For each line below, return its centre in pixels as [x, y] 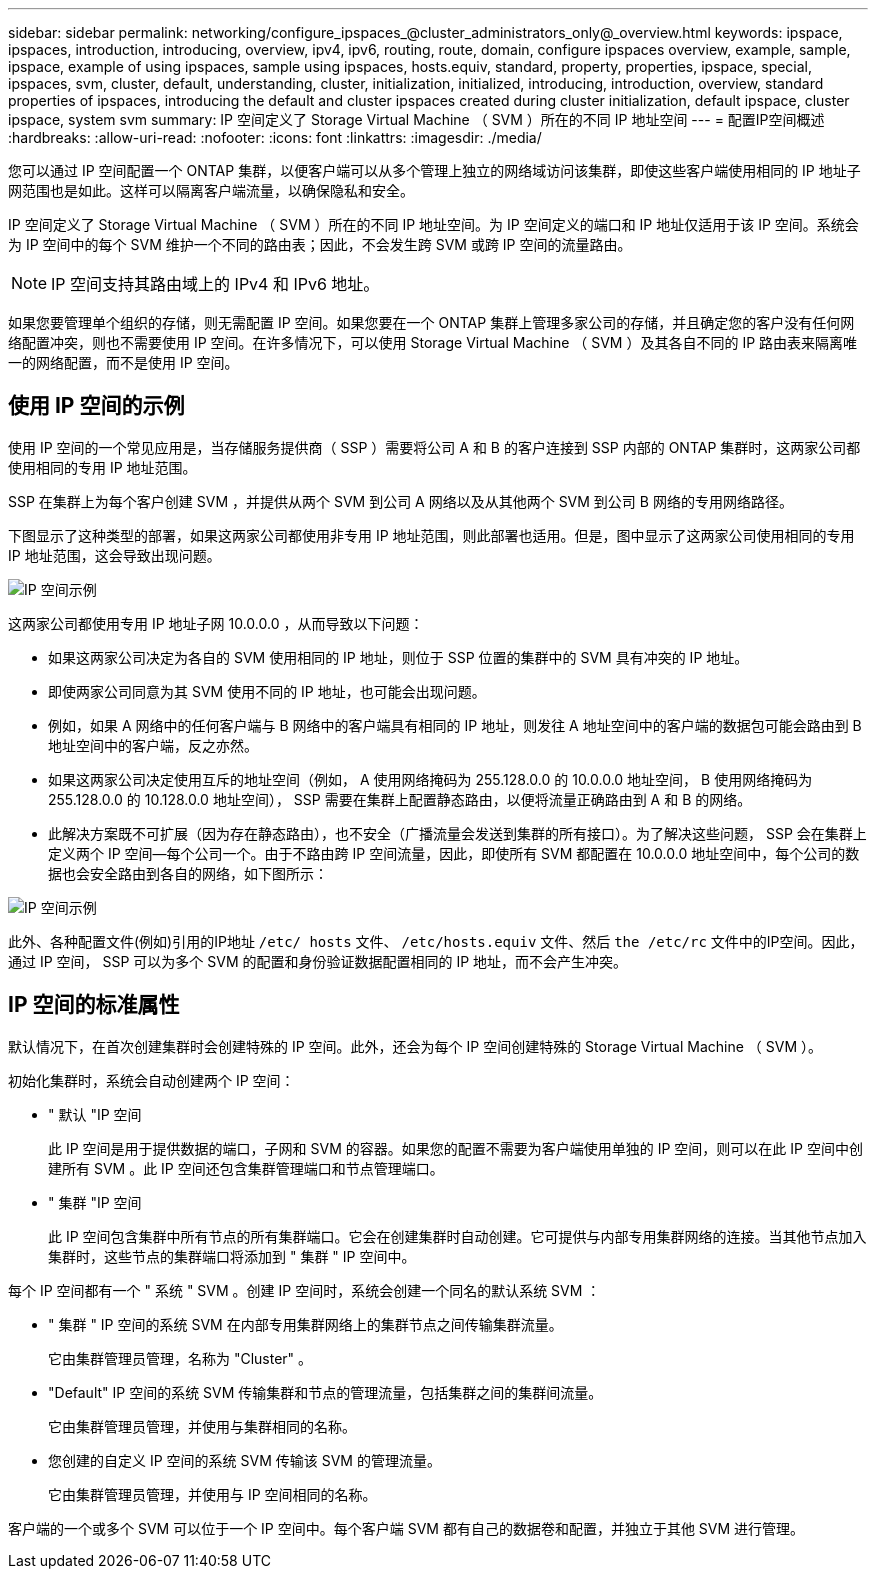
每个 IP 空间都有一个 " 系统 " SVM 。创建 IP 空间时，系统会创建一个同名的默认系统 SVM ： [304, 1290]
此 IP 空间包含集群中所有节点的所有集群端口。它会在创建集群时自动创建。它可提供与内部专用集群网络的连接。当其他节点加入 [457, 1236]
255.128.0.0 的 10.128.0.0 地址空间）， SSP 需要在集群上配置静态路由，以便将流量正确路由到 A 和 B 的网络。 [400, 799]
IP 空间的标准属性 [94, 1005]
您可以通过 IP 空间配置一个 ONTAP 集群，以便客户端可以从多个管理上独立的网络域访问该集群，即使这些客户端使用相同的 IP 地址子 [434, 170]
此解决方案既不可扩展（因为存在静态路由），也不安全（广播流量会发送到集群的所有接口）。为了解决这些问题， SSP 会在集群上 [457, 833]
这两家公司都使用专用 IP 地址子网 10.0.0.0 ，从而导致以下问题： [216, 623]
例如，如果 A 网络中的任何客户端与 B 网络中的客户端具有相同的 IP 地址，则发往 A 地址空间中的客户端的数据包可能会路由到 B [455, 725]
